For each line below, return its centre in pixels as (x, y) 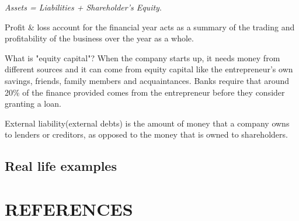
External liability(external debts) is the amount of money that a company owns (147, 123)
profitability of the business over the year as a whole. (99, 38)
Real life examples (61, 166)
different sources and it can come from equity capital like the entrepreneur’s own (149, 69)
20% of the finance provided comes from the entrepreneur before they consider (145, 92)
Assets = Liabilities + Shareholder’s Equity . (83, 7)
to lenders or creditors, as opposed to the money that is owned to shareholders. (146, 134)
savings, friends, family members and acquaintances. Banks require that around (147, 80)
